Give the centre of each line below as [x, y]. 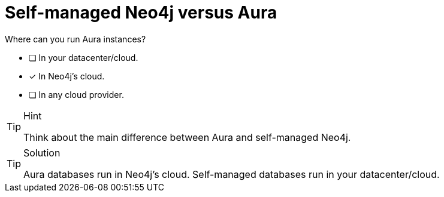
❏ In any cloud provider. [76, 94]
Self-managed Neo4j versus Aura [141, 13]
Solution [42, 153]
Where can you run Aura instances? [75, 39]
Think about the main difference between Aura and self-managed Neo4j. [187, 137]
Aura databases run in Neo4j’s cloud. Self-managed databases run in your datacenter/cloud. [232, 174]
